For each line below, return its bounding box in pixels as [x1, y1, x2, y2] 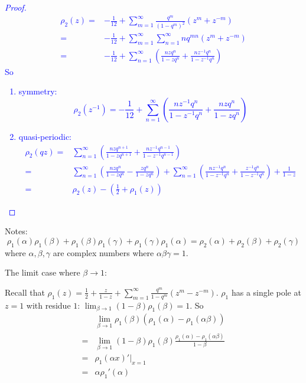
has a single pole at [231, 286, 301, 298]
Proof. [5, 1, 27, 13]
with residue [26, 299, 71, 311]
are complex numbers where [53, 246, 154, 258]
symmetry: [18, 85, 57, 97]
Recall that [5, 286, 45, 298]
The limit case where [5, 266, 80, 279]
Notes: [5, 225, 28, 237]
